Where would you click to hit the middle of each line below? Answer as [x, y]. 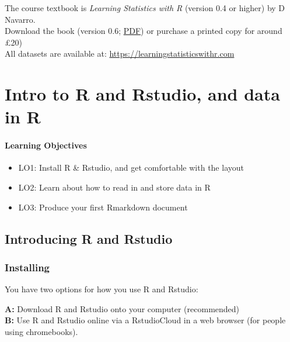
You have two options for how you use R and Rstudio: [102, 289]
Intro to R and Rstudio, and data [142, 94]
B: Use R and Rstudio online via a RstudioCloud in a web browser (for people [145, 320]
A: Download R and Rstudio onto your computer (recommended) [122, 308]
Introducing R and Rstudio [89, 238]
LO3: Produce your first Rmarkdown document [103, 207]
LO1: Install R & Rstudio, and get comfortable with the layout [131, 167]
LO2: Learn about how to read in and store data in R [114, 187]
